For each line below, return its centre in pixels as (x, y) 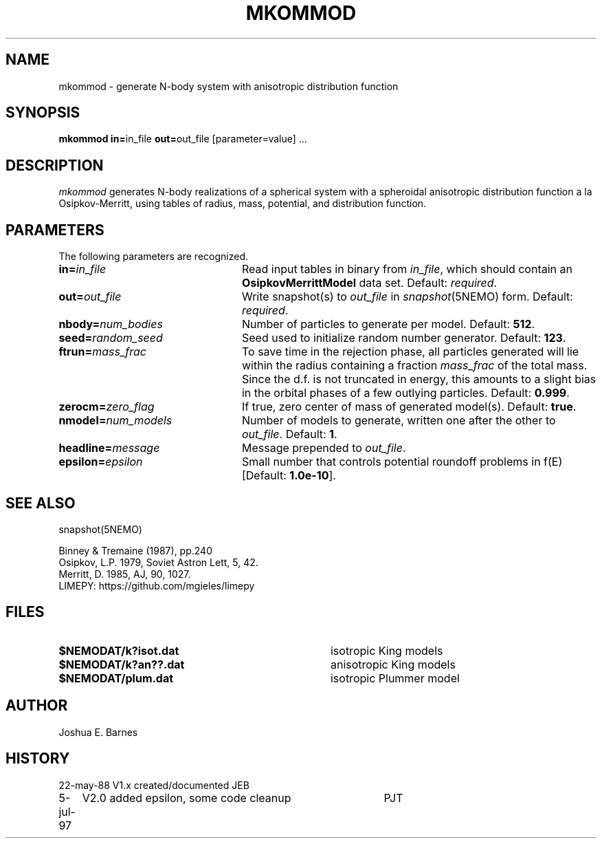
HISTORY (38, 759)
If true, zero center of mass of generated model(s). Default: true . (409, 407)
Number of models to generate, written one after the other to (399, 421)
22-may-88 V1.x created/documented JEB (154, 785)
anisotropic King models (393, 664)
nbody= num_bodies (111, 324)
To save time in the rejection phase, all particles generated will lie (410, 352)
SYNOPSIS (43, 113)
